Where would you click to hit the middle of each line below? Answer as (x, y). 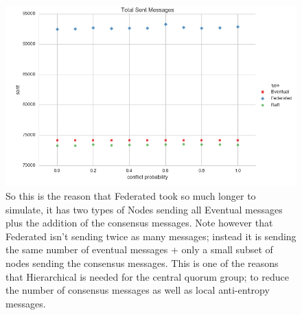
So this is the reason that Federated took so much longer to (131, 196)
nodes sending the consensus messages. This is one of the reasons (142, 263)
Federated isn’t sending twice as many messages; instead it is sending (151, 236)
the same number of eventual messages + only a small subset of (139, 249)
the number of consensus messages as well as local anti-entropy (138, 290)
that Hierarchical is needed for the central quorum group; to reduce (147, 276)
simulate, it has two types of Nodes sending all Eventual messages (144, 209)
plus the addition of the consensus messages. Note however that (139, 223)
